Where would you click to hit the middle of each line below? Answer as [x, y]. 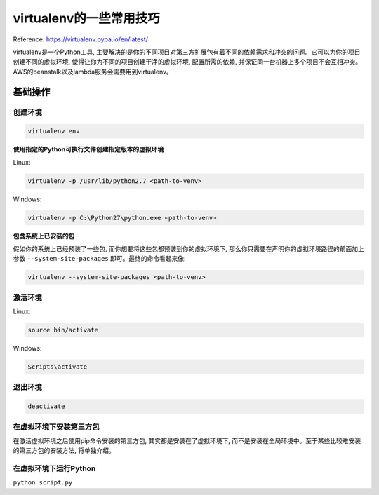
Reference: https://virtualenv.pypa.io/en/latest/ [81, 39]
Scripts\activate [58, 367]
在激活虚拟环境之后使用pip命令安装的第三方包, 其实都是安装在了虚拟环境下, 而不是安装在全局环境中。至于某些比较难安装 [187, 440]
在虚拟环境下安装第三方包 [56, 426]
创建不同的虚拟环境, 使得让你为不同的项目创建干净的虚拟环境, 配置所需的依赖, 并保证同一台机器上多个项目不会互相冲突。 [187, 62]
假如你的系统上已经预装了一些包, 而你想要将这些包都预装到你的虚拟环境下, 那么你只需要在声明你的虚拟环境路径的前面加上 [188, 248]
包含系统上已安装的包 [44, 236]
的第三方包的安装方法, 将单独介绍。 [64, 450]
